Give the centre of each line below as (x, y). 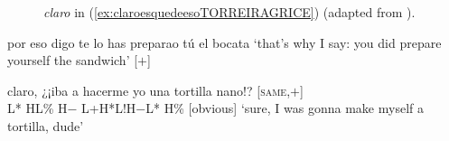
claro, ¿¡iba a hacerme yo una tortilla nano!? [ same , (149, 90)
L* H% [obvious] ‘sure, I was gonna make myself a (285, 108)
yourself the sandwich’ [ (73, 60)
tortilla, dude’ (46, 125)
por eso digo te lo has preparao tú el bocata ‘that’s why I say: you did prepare (224, 42)
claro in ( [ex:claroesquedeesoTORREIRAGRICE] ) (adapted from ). (229, 12)
